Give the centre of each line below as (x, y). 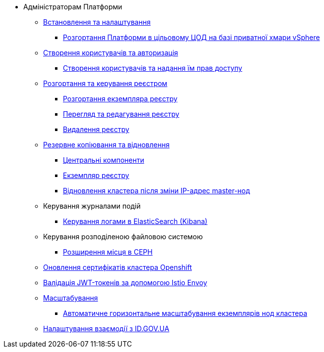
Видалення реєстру (96, 129)
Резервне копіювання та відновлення (107, 145)
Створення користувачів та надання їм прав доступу (153, 68)
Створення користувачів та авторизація (111, 53)
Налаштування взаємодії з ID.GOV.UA (106, 329)
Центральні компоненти (104, 160)
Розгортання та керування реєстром (105, 83)
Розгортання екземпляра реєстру (120, 99)
